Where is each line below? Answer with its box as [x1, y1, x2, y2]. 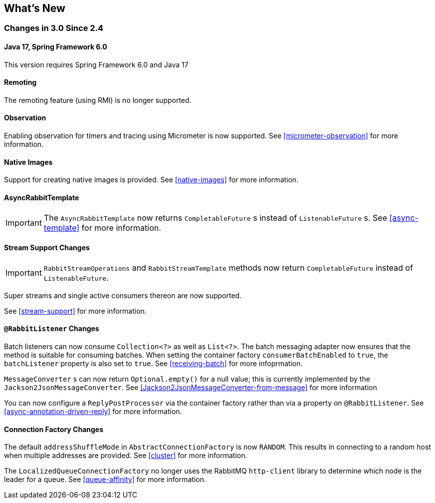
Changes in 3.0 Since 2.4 [4, 23, 104, 33]
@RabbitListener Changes [4, 324, 99, 333]
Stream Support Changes [4, 243, 90, 252]
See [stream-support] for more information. [4, 306, 147, 315]
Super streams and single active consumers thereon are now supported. [4, 291, 242, 300]
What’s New [4, 2, 65, 14]
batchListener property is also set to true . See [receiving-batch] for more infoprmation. [4, 359, 303, 368]
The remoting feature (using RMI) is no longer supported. [4, 95, 192, 104]
